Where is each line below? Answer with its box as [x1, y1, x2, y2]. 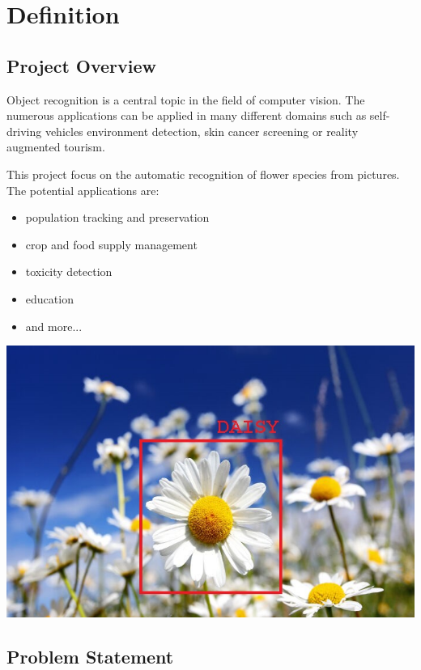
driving [6, 122, 42, 139]
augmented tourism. [6, 138, 105, 155]
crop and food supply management [25, 235, 198, 252]
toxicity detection [25, 263, 113, 280]
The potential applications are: [6, 181, 159, 198]
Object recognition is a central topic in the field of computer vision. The [6, 91, 365, 108]
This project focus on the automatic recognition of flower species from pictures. [6, 165, 400, 182]
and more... [25, 317, 83, 334]
